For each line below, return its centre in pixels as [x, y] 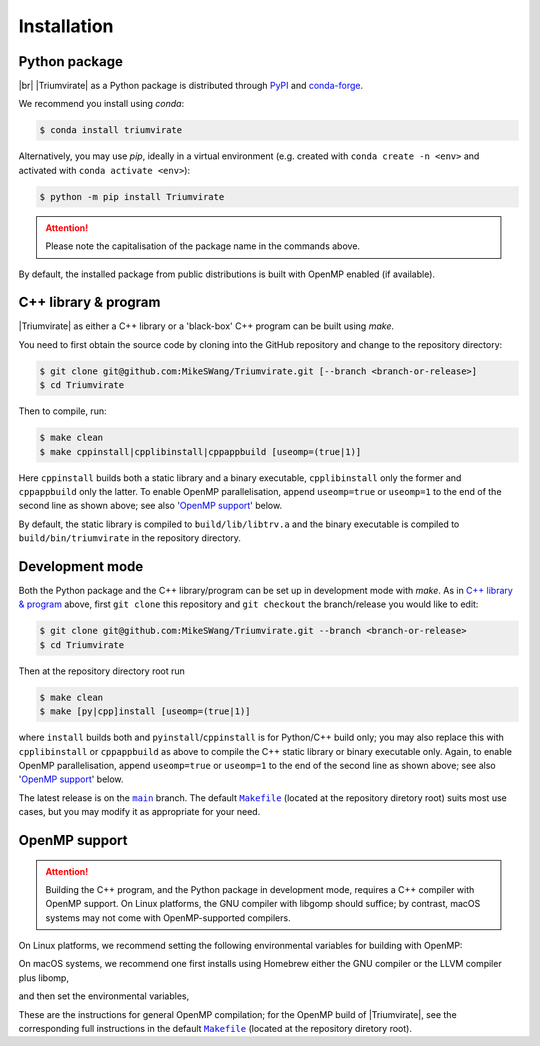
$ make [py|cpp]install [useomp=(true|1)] [145, 711]
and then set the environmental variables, [104, 996]
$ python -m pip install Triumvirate [132, 196]
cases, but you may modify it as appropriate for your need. [139, 812]
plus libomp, [44, 977]
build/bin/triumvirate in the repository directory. [130, 538]
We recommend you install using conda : [101, 104]
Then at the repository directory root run [101, 671]
